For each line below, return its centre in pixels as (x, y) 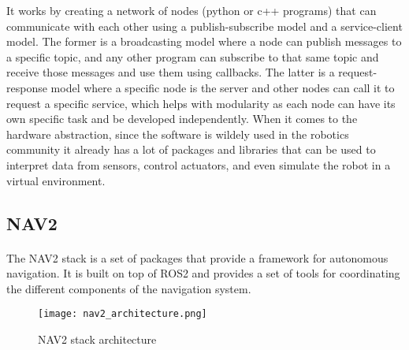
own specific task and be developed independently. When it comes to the (182, 119)
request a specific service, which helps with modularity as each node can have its (201, 103)
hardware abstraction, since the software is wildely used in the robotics (178, 134)
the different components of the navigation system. (129, 288)
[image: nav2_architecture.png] (123, 314)
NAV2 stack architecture (97, 339)
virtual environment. (56, 180)
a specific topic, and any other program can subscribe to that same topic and (193, 56)
